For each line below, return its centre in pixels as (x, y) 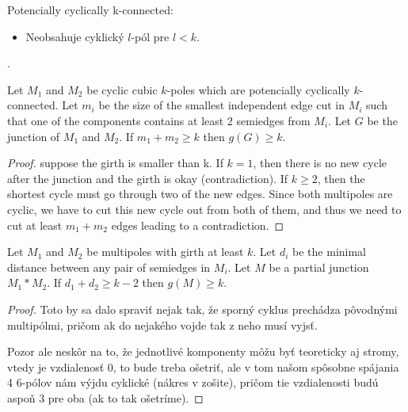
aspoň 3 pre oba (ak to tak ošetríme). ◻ (105, 397)
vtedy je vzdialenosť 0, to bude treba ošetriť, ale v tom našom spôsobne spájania (203, 366)
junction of (34, 136)
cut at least (35, 225)
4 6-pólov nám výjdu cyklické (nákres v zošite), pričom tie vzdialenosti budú (193, 382)
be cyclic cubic (122, 89)
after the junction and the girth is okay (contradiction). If (148, 178)
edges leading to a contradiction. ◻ (198, 225)
